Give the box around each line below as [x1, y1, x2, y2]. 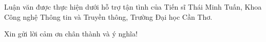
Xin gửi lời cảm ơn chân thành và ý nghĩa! [4, 28, 138, 39]
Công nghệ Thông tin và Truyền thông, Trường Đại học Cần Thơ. [4, 11, 213, 22]
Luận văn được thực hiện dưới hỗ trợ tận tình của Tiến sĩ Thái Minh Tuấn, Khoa [4, 2, 262, 12]
